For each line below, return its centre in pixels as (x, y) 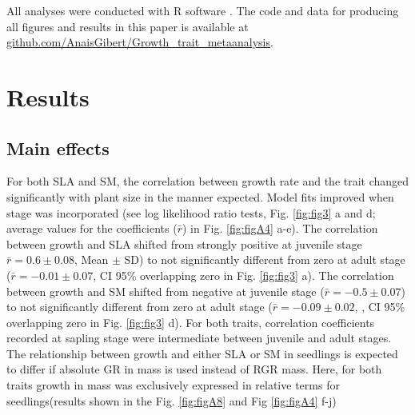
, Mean (91, 259)
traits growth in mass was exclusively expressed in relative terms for (173, 385)
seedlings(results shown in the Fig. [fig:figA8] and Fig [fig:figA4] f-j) (172, 400)
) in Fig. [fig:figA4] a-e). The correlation (280, 228)
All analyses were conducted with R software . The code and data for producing (203, 10)
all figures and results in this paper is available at (128, 26)
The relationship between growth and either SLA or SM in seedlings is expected (202, 353)
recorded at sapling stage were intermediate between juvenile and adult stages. (199, 338)
